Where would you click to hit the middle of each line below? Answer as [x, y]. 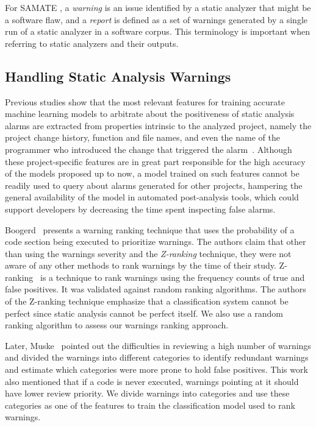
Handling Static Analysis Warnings [118, 76]
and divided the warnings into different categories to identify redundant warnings [157, 357]
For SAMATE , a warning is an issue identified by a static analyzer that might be [158, 7]
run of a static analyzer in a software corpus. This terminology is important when [157, 31]
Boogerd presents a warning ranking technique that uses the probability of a [150, 229]
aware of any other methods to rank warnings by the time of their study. [141, 265]
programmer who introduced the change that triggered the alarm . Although [149, 149]
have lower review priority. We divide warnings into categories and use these [147, 393]
